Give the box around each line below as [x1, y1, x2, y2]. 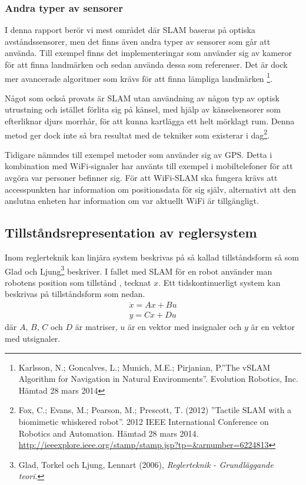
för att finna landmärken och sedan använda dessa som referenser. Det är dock [5, 58, 288, 70]
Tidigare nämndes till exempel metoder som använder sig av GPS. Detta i [5, 148, 272, 160]
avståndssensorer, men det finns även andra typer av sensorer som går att [5, 35, 271, 47]
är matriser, [75, 321, 118, 333]
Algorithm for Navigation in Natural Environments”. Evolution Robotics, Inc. [18, 372, 298, 385]
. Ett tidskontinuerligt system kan [158, 276, 281, 288]
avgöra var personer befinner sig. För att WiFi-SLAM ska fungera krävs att [5, 171, 278, 184]
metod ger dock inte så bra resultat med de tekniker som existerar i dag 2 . [5, 127, 270, 141]
